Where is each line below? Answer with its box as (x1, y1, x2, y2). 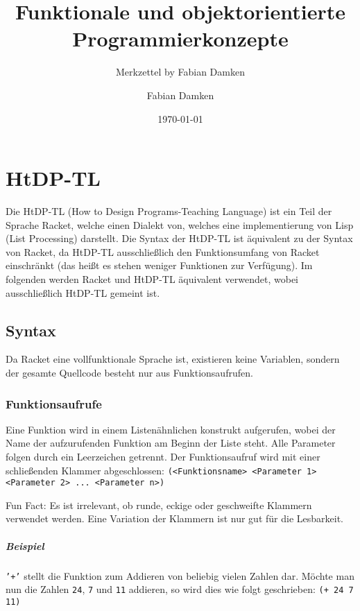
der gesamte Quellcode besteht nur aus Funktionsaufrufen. (6, 365, 253, 379)
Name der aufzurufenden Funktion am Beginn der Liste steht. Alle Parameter (6, 436, 336, 450)
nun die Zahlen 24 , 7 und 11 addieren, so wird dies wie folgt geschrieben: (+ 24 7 (6, 582, 354, 596)
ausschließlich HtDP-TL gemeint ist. (6, 285, 160, 300)
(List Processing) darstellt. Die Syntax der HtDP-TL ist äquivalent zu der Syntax (6, 231, 353, 246)
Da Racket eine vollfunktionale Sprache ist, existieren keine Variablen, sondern (6, 352, 340, 366)
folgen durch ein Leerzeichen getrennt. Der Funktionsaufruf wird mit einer (6, 449, 320, 463)
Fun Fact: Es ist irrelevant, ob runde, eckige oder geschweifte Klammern (6, 497, 312, 512)
